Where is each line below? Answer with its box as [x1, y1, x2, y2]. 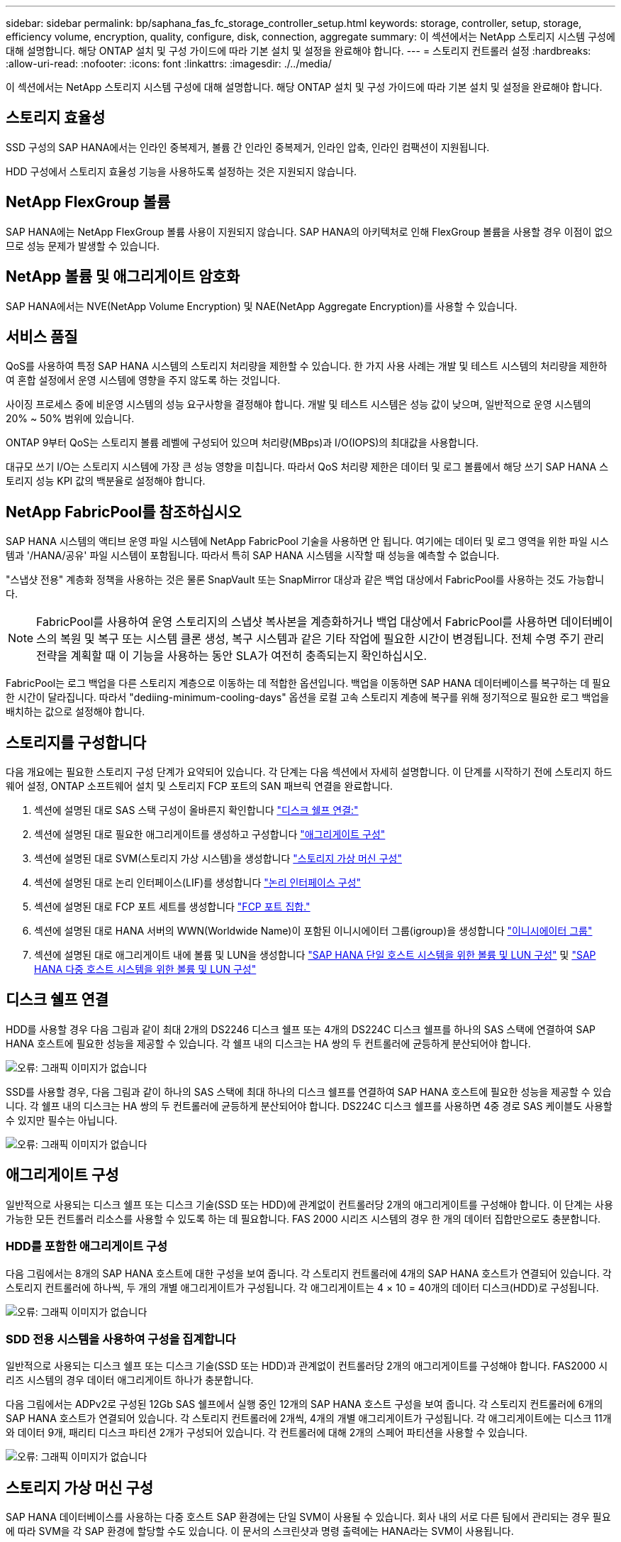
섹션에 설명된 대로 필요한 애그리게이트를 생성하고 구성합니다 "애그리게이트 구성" [34, 828, 386, 841]
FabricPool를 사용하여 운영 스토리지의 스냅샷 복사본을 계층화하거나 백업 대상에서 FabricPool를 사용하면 [36, 615, 558, 629]
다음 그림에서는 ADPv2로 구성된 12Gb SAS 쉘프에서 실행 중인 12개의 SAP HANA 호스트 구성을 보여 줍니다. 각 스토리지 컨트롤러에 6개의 [6, 1398, 603, 1411]
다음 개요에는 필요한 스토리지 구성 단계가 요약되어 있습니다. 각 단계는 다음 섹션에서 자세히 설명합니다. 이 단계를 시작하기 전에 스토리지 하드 [6, 766, 612, 778]
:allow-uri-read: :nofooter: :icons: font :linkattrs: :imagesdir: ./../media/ [6, 57, 332, 70]
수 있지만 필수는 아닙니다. [6, 1113, 118, 1126]
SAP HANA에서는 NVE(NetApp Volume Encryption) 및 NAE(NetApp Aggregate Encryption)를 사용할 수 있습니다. [6, 299, 517, 312]
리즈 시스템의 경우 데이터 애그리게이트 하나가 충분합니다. [6, 1374, 254, 1387]
